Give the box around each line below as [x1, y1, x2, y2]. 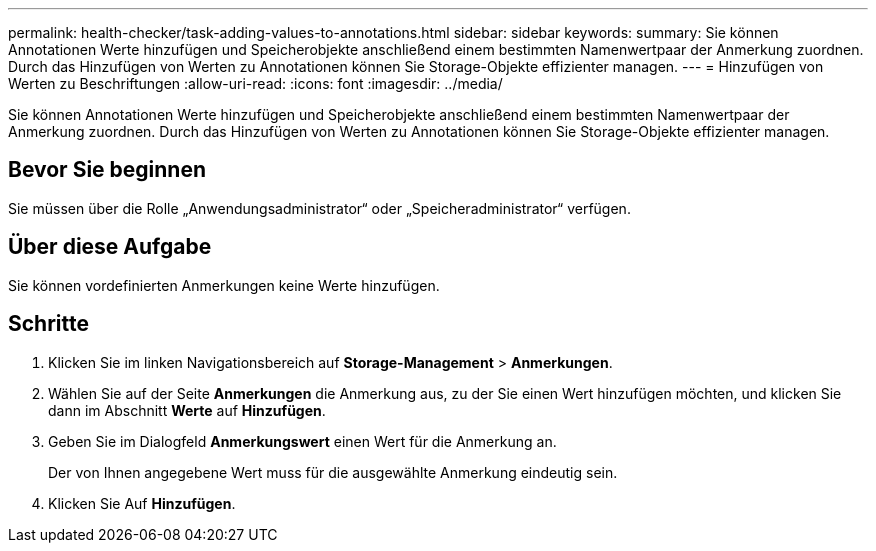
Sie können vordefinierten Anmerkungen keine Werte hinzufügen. [8, 276, 440, 294]
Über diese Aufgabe [8, 234, 212, 260]
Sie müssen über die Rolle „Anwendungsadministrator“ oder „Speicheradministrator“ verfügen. [8, 199, 631, 217]
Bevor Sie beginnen [8, 157, 207, 183]
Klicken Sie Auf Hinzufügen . [48, 494, 236, 512]
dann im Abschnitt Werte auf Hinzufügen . [48, 401, 326, 419]
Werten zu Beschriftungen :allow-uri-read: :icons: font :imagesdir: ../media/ [8, 75, 503, 92]
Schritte [8, 311, 89, 337]
